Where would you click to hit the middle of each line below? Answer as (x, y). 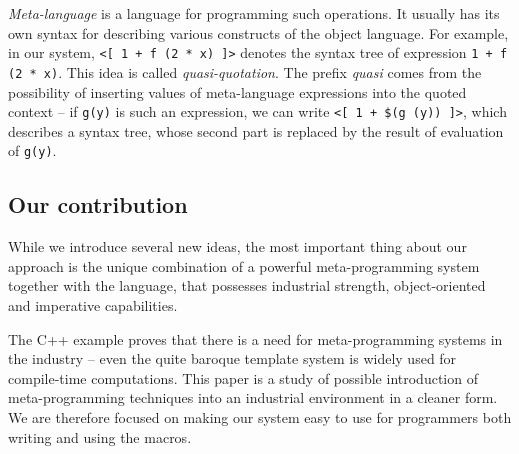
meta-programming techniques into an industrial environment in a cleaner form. (253, 397)
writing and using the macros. (100, 436)
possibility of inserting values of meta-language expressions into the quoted (237, 91)
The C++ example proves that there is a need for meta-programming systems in (255, 338)
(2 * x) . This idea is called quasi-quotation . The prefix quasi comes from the (245, 71)
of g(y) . (32, 150)
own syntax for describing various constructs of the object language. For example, (258, 32)
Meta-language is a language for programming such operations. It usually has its (254, 13)
